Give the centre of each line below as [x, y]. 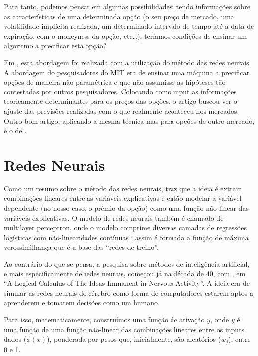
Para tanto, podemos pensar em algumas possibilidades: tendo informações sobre [127, 6]
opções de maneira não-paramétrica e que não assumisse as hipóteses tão [115, 82]
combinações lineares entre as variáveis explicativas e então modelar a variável [123, 198]
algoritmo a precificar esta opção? [55, 45]
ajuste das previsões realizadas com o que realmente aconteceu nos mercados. [122, 111]
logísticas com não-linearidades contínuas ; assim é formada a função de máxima [126, 237]
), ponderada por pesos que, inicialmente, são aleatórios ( [134, 339]
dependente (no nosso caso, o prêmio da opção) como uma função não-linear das [126, 208]
